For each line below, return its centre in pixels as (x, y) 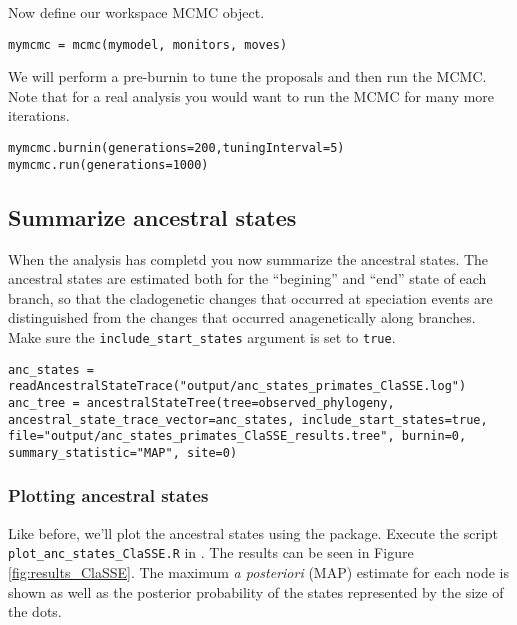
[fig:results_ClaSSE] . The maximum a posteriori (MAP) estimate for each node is (259, 571)
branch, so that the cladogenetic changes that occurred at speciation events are (250, 297)
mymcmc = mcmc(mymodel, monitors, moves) (148, 44)
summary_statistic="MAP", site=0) (123, 452)
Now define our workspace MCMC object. (136, 12)
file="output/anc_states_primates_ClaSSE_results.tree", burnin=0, (237, 436)
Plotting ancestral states (108, 495)
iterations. (39, 115)
